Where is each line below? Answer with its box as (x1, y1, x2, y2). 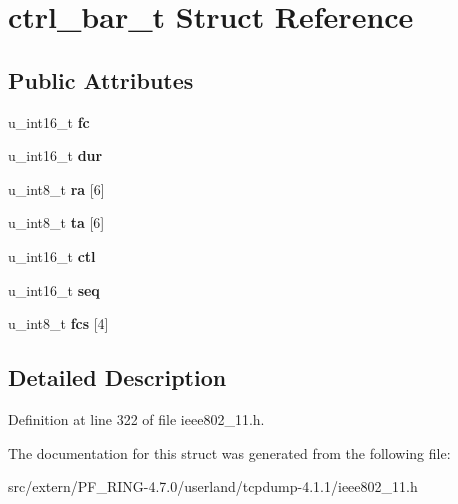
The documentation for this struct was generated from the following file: (8, 442, 451, 463)
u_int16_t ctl (8, 245, 96, 266)
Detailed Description (8, 362, 227, 393)
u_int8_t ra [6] (8, 178, 105, 199)
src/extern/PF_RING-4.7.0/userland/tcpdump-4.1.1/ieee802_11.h (8, 476, 418, 497)
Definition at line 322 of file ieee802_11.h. (8, 408, 265, 429)
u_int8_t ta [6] (8, 212, 105, 233)
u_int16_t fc (8, 111, 90, 132)
